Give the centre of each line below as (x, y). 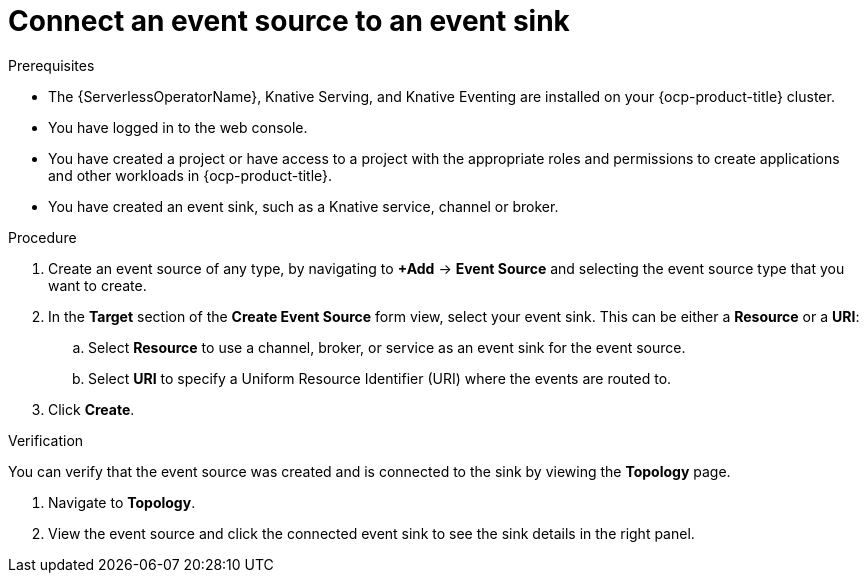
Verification (46, 440)
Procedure (42, 237)
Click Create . (91, 409)
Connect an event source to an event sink (289, 21)
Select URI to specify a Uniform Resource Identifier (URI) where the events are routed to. (380, 378)
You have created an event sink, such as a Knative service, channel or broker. (303, 206)
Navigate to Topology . (122, 502)
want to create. (97, 285)
